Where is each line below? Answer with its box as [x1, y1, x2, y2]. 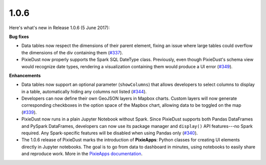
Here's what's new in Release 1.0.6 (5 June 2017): [9, 25, 110, 31]
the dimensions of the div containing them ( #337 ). [21, 49, 123, 55]
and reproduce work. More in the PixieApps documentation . [21, 151, 143, 157]
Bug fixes [9, 34, 29, 40]
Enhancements [9, 72, 41, 79]
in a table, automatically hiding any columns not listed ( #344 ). [21, 88, 147, 94]
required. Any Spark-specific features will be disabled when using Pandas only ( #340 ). [21, 130, 198, 136]
